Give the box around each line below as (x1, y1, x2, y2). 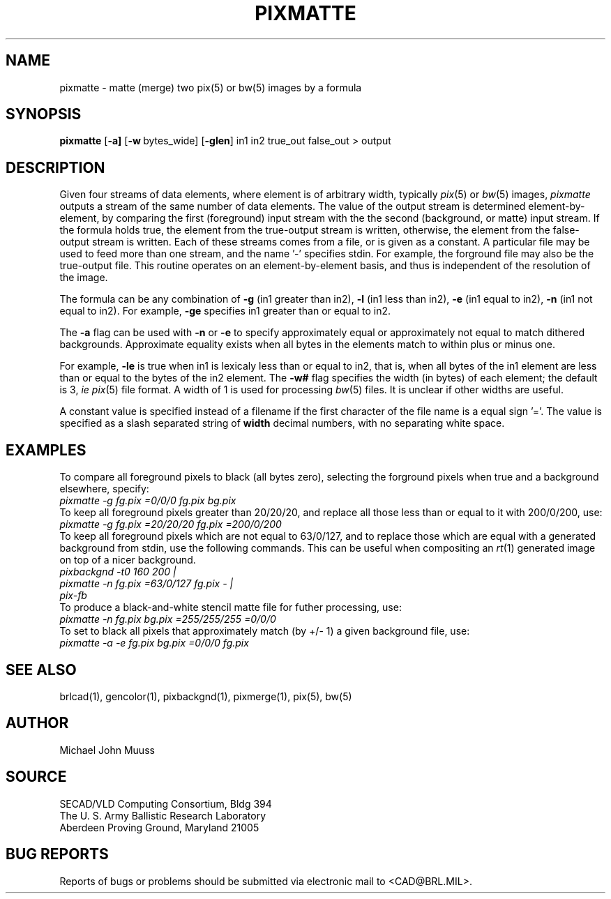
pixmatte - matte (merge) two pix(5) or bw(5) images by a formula (59, 81, 362, 93)
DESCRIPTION (6, 158, 105, 176)
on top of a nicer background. (59, 554, 196, 566)
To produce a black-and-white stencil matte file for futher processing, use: (59, 601, 402, 614)
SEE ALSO (6, 660, 77, 679)
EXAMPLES (6, 441, 86, 459)
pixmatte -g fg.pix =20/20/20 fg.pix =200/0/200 (59, 518, 282, 531)
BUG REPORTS (6, 845, 109, 863)
